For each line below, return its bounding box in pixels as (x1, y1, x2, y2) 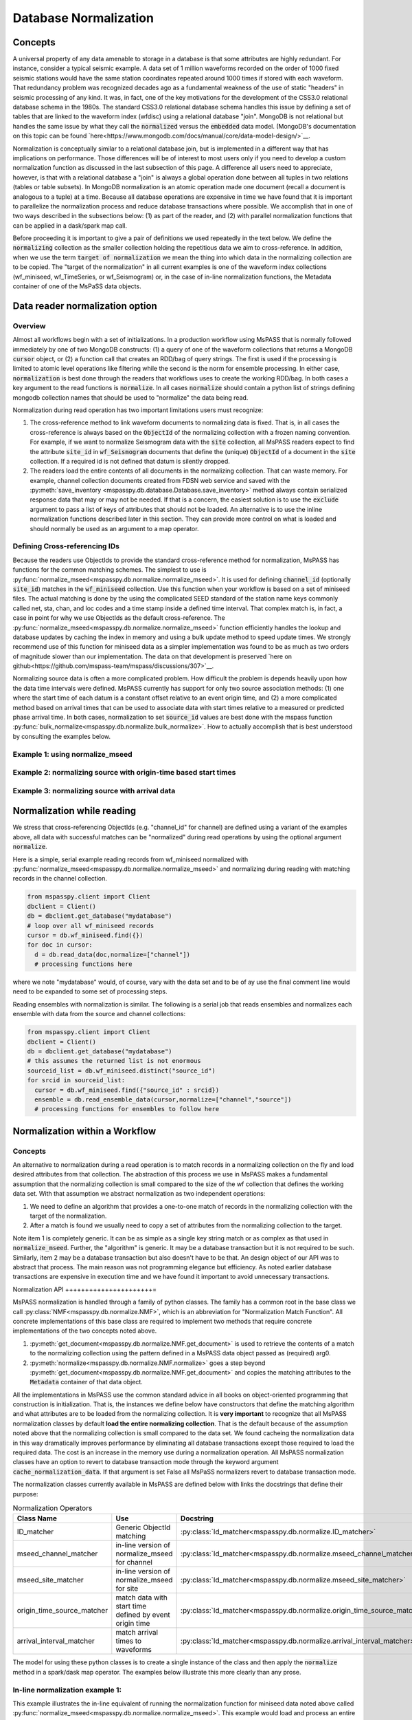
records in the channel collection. (12, 874, 108, 883)
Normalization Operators (12, 1503, 93, 1513)
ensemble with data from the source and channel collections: (12, 1010, 186, 1018)
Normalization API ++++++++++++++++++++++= (12, 1285, 157, 1293)
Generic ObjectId (115, 1523, 171, 1532)
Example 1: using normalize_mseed (12, 749, 133, 759)
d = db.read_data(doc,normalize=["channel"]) (34, 950, 190, 958)
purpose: (12, 1490, 38, 1498)
